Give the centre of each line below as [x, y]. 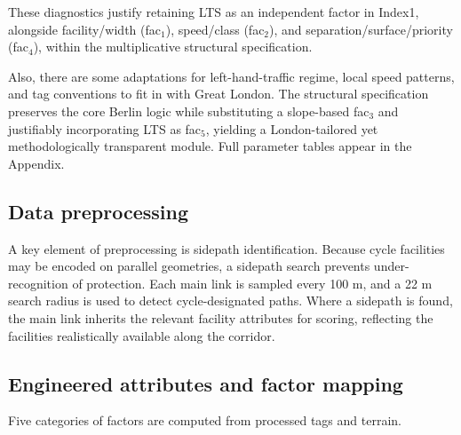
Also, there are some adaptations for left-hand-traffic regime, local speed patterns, [231, 76]
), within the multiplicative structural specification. [173, 47]
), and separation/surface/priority [361, 29]
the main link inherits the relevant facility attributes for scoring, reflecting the [221, 317]
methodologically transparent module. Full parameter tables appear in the [210, 146]
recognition [38, 283]
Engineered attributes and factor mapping [206, 383]
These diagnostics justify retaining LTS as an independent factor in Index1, [214, 12]
